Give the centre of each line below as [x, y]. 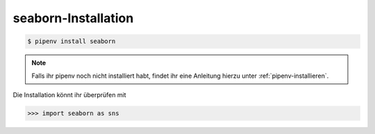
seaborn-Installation [73, 18]
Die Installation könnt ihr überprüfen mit [69, 94]
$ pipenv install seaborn [72, 41]
